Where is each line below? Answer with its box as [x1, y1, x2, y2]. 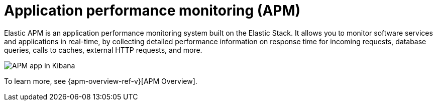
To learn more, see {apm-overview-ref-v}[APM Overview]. [4, 76, 197, 85]
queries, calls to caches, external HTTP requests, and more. [4, 45, 202, 54]
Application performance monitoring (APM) [4, 2, 301, 19]
